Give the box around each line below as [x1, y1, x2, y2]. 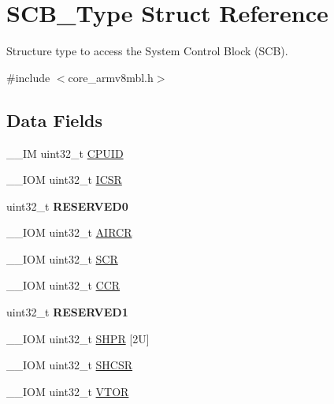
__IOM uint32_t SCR [6, 250, 118, 267]
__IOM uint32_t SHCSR [6, 357, 133, 373]
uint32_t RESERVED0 [6, 197, 128, 214]
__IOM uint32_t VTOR [6, 383, 129, 399]
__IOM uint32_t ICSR [6, 171, 122, 188]
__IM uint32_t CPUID [6, 144, 124, 161]
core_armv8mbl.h [68, 69, 154, 85]
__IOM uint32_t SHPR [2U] [6, 330, 150, 346]
